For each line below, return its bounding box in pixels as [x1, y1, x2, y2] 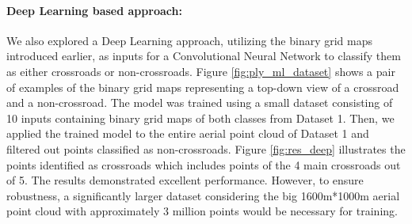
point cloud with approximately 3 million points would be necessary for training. [6, 203, 398, 219]
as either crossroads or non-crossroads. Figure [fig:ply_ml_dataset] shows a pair [6, 63, 395, 79]
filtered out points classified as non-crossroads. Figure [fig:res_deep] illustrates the [6, 140, 406, 157]
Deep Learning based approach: [6, 2, 182, 18]
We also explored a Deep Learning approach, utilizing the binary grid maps [6, 32, 372, 48]
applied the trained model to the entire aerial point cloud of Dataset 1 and [6, 125, 369, 142]
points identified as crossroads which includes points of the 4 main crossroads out [6, 156, 401, 173]
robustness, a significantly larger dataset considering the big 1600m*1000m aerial [6, 187, 400, 203]
